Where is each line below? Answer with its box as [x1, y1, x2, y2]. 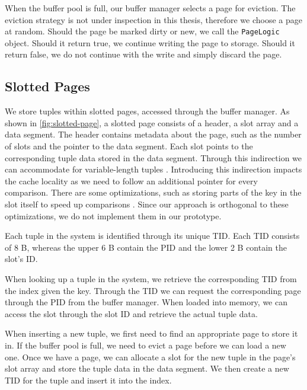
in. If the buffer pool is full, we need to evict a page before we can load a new [5, 338, 286, 351]
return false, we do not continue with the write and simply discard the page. [5, 48, 282, 60]
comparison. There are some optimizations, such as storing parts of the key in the [5, 186, 302, 199]
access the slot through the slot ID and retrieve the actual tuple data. [5, 307, 258, 319]
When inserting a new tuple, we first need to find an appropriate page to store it [5, 327, 298, 340]
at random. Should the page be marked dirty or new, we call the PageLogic [5, 25, 280, 37]
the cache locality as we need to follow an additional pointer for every [5, 174, 258, 187]
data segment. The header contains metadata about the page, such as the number [5, 128, 302, 140]
